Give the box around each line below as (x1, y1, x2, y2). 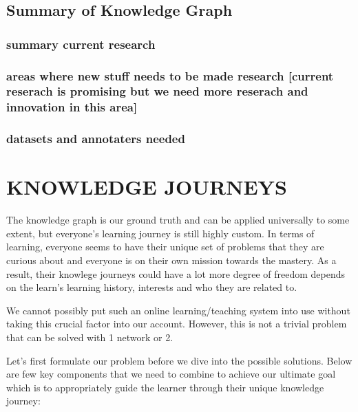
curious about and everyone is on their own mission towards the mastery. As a (6, 253, 337, 268)
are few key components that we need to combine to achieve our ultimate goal (6, 367, 336, 381)
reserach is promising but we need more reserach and (6, 83, 308, 100)
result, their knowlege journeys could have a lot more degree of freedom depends (6, 266, 345, 281)
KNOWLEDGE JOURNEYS (6, 173, 287, 201)
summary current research (6, 35, 156, 52)
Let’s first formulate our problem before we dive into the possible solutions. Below (6, 353, 352, 367)
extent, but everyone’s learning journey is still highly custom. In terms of (6, 226, 315, 240)
